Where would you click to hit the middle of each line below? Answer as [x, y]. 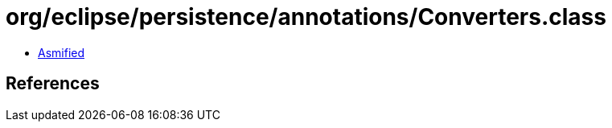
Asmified [62, 52]
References [53, 84]
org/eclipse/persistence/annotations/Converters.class [306, 17]
